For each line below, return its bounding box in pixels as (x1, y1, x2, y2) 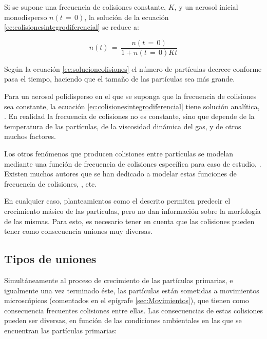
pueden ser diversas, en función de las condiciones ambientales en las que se (4, 315, 242, 326)
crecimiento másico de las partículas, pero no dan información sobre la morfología (4, 205, 261, 216)
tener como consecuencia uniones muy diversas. (4, 226, 152, 236)
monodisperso (4, 11, 47, 22)
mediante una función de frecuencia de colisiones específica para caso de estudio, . (4, 158, 261, 169)
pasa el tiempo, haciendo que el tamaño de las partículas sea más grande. (4, 73, 235, 84)
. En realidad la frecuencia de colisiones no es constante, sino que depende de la (4, 111, 255, 122)
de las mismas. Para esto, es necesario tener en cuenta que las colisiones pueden (4, 215, 255, 226)
